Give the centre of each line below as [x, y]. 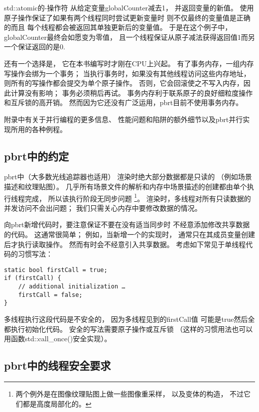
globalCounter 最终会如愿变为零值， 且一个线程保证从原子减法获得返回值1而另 [129, 37]
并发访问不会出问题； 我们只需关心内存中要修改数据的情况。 [103, 207]
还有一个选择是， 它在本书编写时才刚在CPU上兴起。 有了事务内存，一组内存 [129, 63]
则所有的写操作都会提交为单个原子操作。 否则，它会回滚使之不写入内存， [124, 83]
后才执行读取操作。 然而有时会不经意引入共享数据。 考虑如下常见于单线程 [125, 244]
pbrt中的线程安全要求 [58, 365]
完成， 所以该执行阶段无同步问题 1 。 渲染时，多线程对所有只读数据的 [138, 197]
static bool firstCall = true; [56, 270]
